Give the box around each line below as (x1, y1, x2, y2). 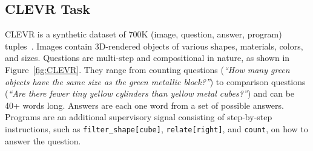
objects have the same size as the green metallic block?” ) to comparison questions (5, 75, 306, 88)
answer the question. (5, 134, 81, 147)
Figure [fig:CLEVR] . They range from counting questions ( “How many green (5, 63, 290, 75)
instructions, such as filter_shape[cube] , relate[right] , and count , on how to (5, 122, 308, 135)
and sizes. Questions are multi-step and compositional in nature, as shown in (5, 51, 290, 64)
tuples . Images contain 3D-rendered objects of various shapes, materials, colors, (5, 39, 303, 52)
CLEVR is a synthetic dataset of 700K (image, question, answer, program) (5, 28, 282, 40)
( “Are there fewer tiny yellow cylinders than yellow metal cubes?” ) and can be (5, 87, 295, 100)
